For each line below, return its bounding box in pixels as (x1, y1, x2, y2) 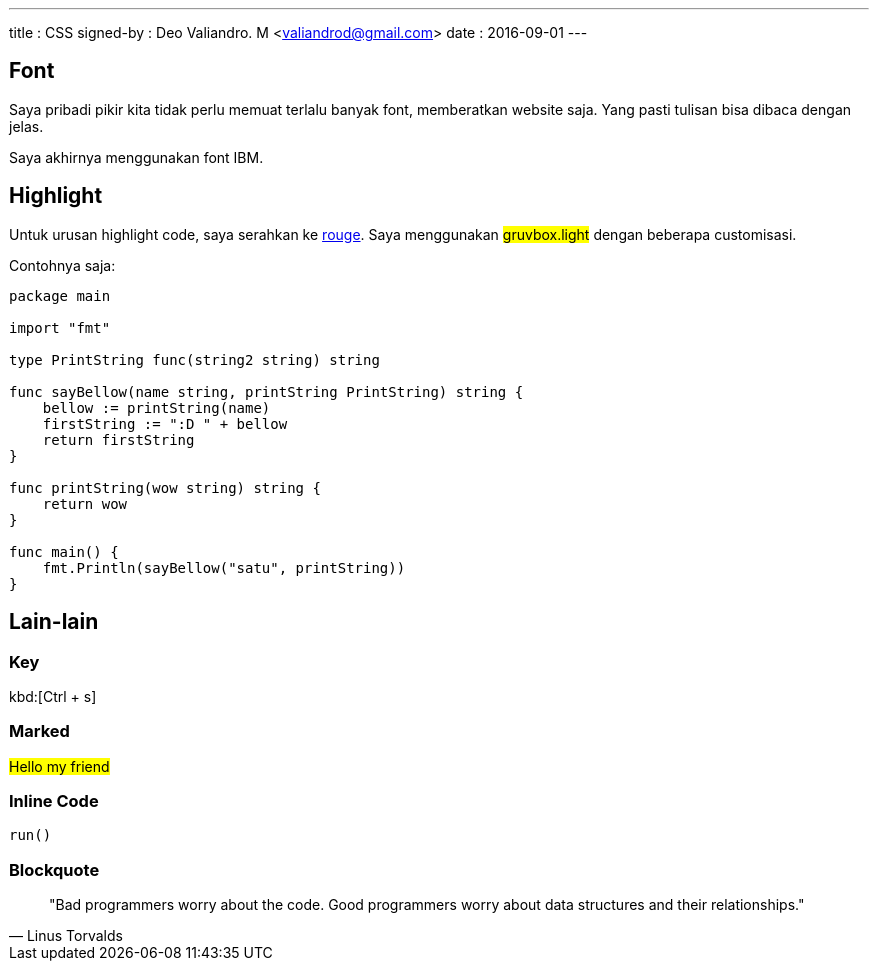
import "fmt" (9, 319, 111, 336)
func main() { (9, 543, 119, 560)
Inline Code (9, 791, 99, 812)
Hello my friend (9, 757, 110, 775)
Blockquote (9, 859, 100, 880)
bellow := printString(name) (42, 399, 271, 416)
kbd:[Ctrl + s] (9, 687, 97, 705)
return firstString (42, 431, 195, 448)
